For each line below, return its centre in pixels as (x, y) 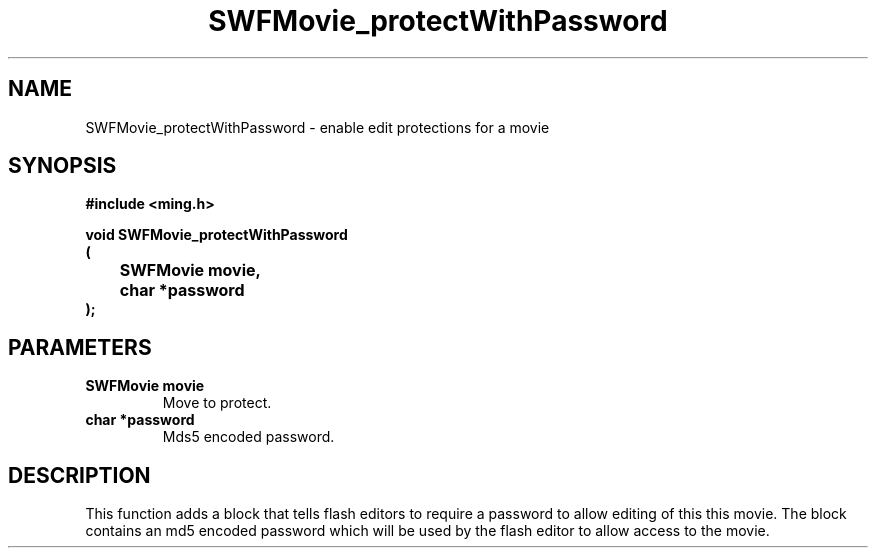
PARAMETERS (80, 347)
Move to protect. (217, 403)
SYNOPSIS (62, 166)
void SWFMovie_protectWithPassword (216, 235)
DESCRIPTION (79, 475)
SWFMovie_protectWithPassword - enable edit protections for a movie (317, 127)
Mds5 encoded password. (248, 437)
